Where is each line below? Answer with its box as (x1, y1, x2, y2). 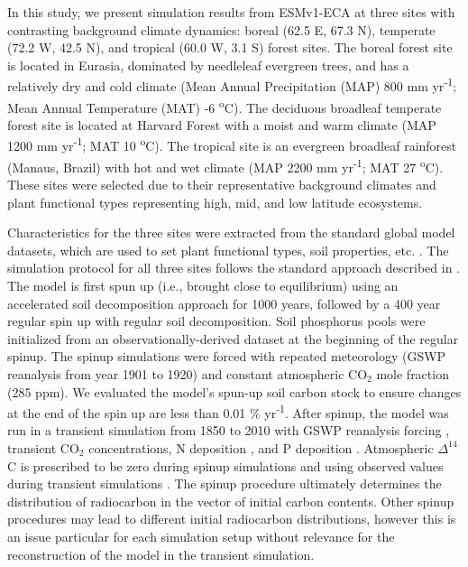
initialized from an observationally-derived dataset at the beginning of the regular (7, 329, 459, 348)
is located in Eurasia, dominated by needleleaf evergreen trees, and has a (7, 55, 409, 74)
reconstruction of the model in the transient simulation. (7, 544, 315, 563)
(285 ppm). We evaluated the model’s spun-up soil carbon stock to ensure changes (7, 382, 462, 401)
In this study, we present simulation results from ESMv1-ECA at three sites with (7, 3, 455, 21)
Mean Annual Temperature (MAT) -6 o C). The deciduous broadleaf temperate (7, 95, 442, 116)
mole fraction (376, 364, 449, 383)
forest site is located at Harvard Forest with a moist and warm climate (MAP (7, 115, 436, 134)
